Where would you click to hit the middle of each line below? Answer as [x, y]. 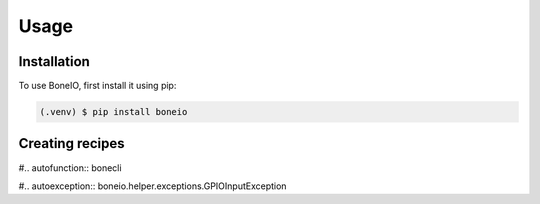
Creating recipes [71, 143]
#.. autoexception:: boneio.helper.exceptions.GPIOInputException [152, 186]
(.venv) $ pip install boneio [113, 112]
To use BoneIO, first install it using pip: [97, 86]
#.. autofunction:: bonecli [70, 167]
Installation [54, 61]
